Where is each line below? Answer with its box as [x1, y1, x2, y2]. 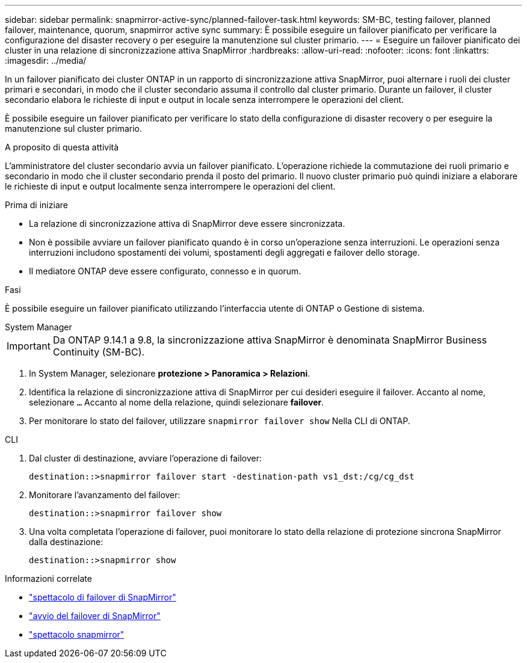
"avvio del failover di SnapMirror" [29, 611, 161, 621]
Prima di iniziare [5, 200, 68, 210]
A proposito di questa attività [5, 142, 119, 152]
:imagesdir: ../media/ [5, 55, 87, 66]
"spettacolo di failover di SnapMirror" [29, 592, 176, 602]
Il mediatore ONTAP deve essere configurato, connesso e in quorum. [29, 266, 301, 276]
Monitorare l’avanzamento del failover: [29, 490, 180, 500]
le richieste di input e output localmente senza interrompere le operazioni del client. [5, 181, 336, 191]
